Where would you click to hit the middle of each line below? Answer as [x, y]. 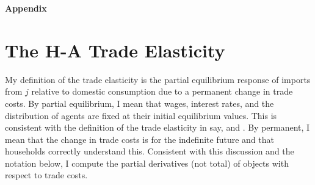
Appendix [26, 8]
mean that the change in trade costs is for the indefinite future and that [139, 139]
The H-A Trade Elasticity [115, 50]
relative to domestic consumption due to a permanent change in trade [162, 91]
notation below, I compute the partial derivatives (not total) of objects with [147, 163]
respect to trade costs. [46, 175]
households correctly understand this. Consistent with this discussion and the [150, 151]
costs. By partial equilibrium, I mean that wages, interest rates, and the [139, 103]
